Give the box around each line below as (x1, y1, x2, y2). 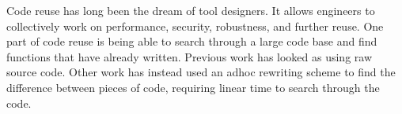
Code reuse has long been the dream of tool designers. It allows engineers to (6, 2, 375, 18)
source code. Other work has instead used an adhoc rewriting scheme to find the (6, 64, 396, 80)
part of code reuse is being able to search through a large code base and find (6, 33, 377, 50)
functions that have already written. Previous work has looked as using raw (6, 48, 373, 64)
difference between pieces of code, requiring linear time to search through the (6, 79, 380, 95)
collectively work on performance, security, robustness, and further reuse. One (6, 17, 384, 34)
